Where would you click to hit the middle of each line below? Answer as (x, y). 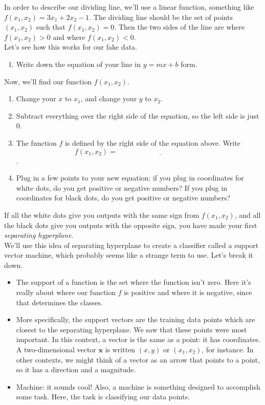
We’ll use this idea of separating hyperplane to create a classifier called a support (131, 245)
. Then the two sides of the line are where (180, 27)
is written (120, 350)
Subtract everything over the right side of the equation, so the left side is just (138, 115)
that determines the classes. (59, 302)
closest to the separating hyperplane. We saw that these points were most (131, 329)
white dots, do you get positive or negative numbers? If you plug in (122, 187)
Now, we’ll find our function (48, 81)
